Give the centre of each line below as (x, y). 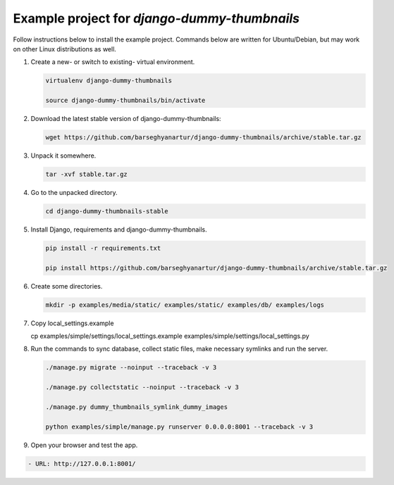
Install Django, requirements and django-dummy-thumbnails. (119, 229)
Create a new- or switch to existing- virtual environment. (113, 62)
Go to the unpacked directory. (74, 193)
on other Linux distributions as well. (64, 49)
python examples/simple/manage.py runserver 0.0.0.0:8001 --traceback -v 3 (179, 427)
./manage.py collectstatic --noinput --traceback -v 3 (142, 388)
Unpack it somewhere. (63, 156)
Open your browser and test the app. (84, 445)
